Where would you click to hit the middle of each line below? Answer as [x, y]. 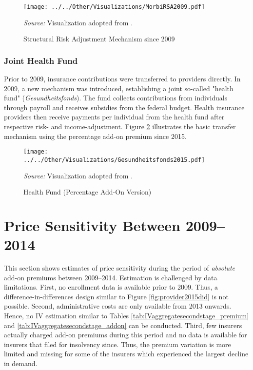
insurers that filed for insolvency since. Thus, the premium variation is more [117, 344]
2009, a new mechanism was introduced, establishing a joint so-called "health [119, 88]
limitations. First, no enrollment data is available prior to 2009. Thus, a [111, 287]
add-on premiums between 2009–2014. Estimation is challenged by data [111, 277]
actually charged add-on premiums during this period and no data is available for [126, 335]
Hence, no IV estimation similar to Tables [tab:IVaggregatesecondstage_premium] [126, 315]
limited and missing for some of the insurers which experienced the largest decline [126, 354]
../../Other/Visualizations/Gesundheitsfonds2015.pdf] [114, 160]
